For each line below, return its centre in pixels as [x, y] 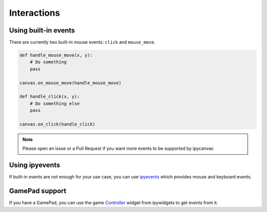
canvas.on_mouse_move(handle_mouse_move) [70, 83]
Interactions [35, 13]
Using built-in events [42, 30]
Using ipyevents [35, 165]
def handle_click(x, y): [50, 97]
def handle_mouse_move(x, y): [56, 55]
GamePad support [38, 191]
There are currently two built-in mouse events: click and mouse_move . [82, 42]
